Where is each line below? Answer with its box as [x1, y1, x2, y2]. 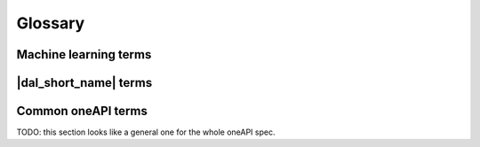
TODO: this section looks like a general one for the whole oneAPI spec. [16, 127, 276, 137]
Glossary [16, 13, 85, 33]
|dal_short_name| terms [16, 75, 153, 90]
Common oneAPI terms [16, 104, 148, 119]
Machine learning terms [16, 47, 152, 62]
